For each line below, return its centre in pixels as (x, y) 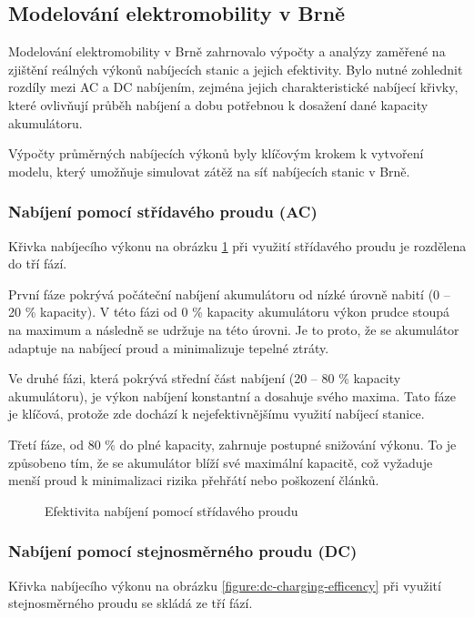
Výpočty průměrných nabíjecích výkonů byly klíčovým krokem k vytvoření (216, 153)
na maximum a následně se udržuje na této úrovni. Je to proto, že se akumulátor (234, 329)
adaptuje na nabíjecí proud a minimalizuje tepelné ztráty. (169, 347)
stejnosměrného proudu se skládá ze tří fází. (131, 603)
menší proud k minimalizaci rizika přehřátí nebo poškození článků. (194, 480)
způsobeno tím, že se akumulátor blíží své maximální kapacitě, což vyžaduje (221, 462)
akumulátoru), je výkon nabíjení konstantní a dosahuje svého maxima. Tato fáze (232, 395)
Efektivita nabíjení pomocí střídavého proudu (171, 510)
